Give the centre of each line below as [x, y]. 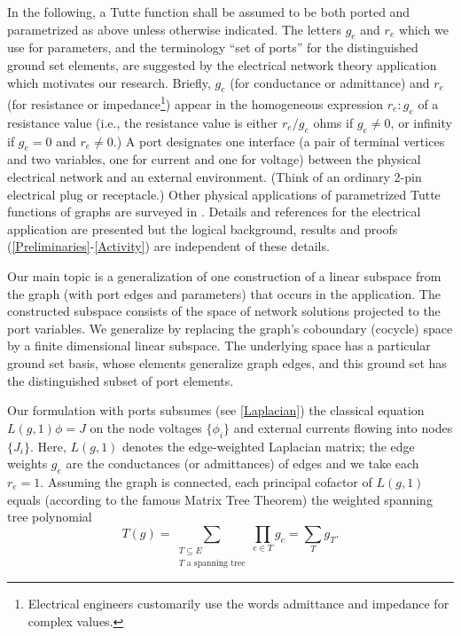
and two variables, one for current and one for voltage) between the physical [214, 159]
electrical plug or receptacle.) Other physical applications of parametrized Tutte [224, 194]
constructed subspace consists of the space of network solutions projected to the [224, 311]
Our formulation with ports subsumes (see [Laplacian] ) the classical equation [216, 410]
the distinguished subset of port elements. [121, 380]
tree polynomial [50, 517]
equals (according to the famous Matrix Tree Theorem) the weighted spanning [220, 499]
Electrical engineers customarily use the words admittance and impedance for [238, 604]
